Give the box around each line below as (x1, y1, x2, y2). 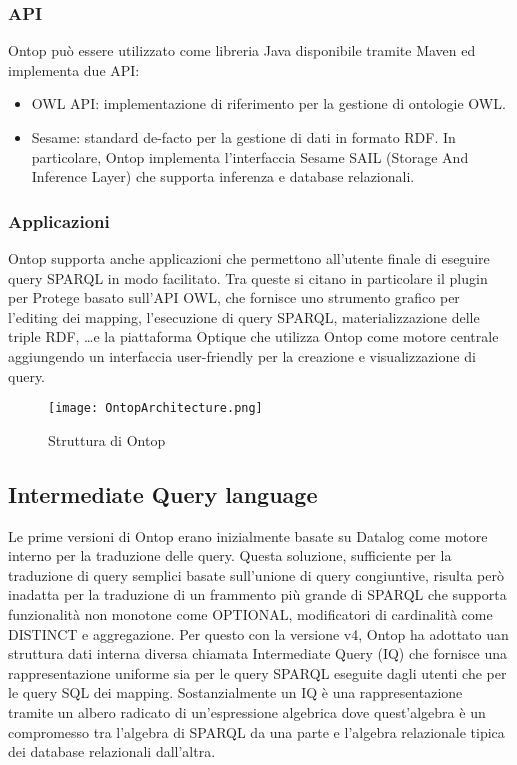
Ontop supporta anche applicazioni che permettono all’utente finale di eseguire (8, 248, 490, 268)
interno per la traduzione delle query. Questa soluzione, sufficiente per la (8, 545, 452, 566)
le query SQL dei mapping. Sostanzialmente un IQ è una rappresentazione (8, 682, 463, 703)
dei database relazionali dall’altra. (8, 741, 216, 762)
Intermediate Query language (8, 478, 318, 509)
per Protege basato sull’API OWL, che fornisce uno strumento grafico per (8, 287, 460, 308)
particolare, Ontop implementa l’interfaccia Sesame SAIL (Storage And (31, 146, 469, 167)
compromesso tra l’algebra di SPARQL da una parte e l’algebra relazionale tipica (8, 721, 505, 742)
